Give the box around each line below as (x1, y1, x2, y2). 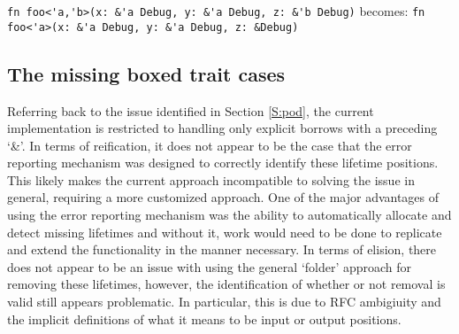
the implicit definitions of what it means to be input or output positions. (7, 309, 402, 328)
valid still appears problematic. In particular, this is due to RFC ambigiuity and (7, 292, 441, 311)
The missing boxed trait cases (7, 59, 286, 87)
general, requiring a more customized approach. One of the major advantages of (7, 188, 440, 206)
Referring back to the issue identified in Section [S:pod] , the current (7, 101, 374, 120)
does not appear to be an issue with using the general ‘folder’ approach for (7, 257, 412, 276)
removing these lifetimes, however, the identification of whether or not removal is (7, 275, 446, 293)
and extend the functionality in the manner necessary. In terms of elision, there (7, 240, 437, 259)
